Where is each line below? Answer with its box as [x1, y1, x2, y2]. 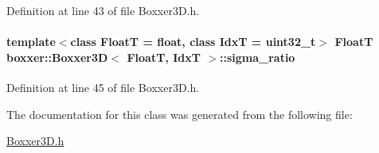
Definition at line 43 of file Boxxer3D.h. [6, 2, 200, 18]
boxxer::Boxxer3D [6, 48, 108, 65]
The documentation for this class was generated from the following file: [6, 105, 353, 122]
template [6, 33, 56, 50]
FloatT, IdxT [127, 48, 201, 65]
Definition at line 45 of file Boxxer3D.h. [6, 78, 200, 95]
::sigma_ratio [219, 48, 295, 65]
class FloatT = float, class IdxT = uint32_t [70, 33, 316, 50]
